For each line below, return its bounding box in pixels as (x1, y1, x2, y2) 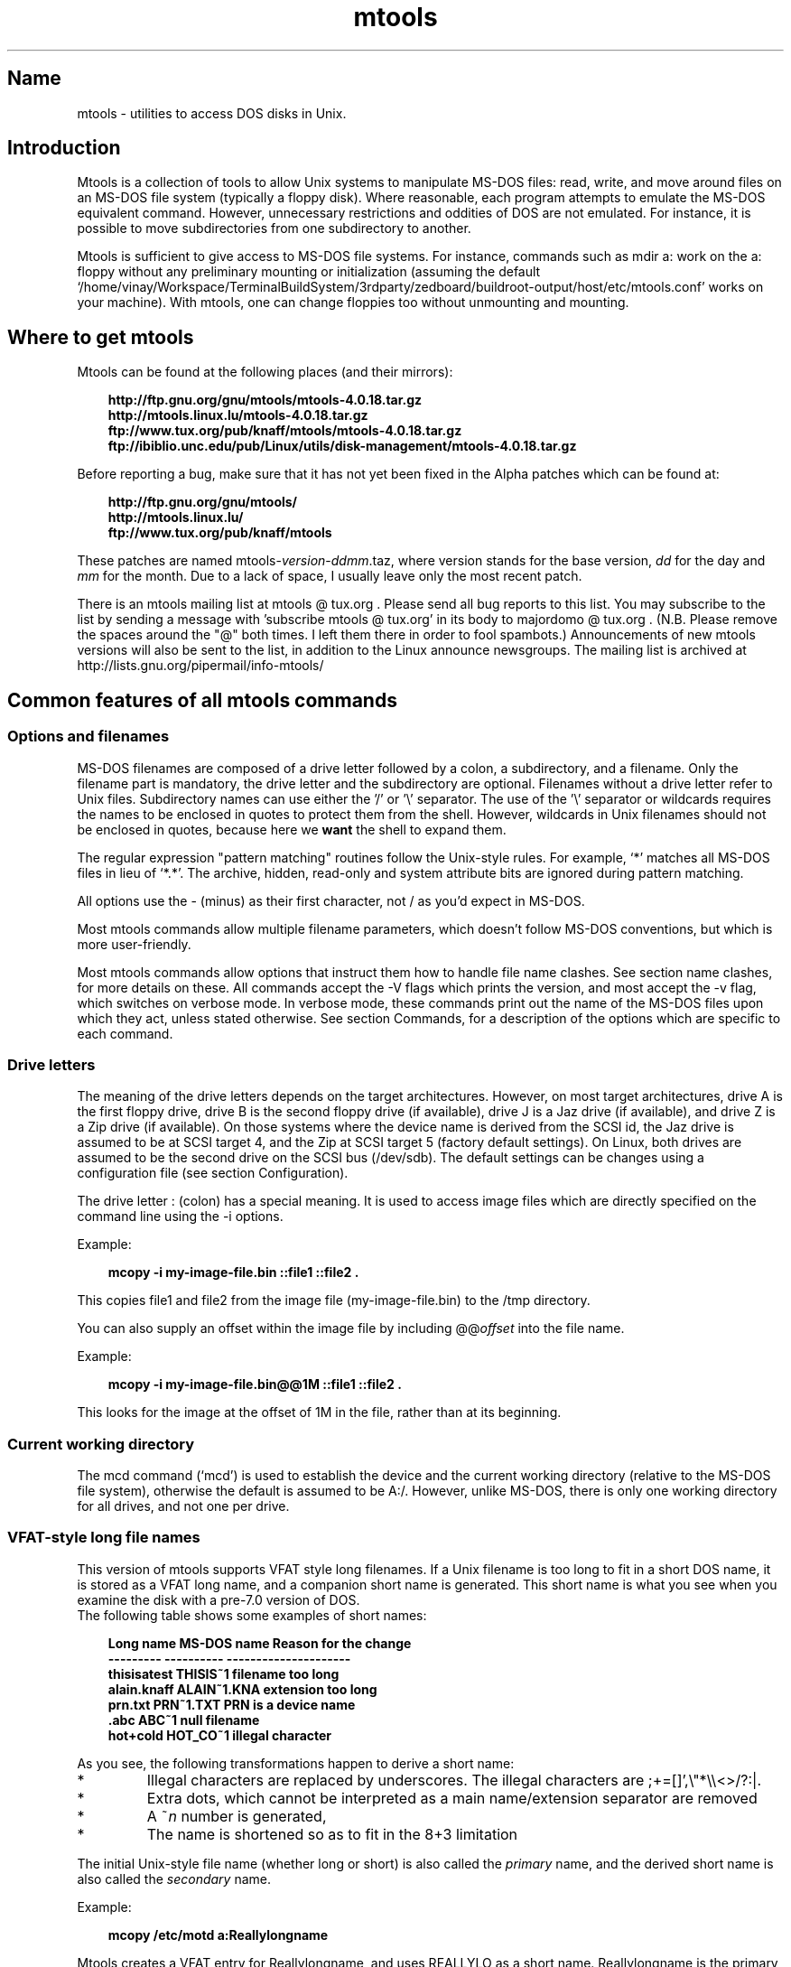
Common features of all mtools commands (7, 688, 397, 712)
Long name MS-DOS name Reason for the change (107, 1635, 412, 1651)
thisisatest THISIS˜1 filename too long (107, 1665, 340, 1682)
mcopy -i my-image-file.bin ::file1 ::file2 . (107, 1264, 359, 1281)
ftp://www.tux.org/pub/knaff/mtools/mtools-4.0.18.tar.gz (107, 423, 462, 439)
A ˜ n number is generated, (146, 1806, 327, 1825)
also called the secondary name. (77, 1870, 271, 1887)
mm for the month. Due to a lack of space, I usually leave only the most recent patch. (77, 568, 582, 584)
